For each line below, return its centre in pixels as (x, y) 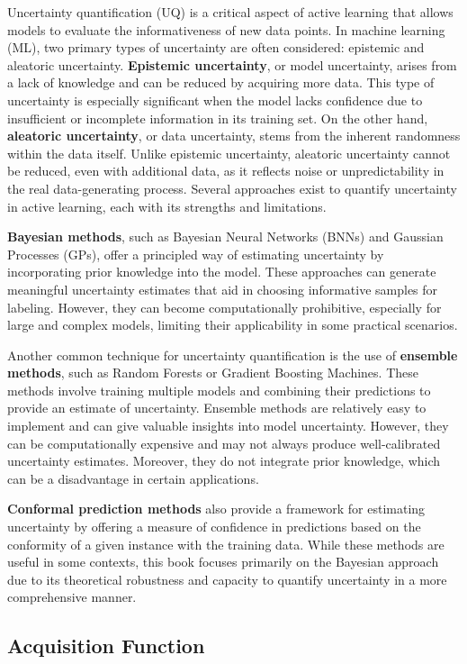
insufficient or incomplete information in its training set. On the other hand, (218, 118)
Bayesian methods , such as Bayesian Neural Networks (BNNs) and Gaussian (225, 236)
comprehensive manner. (72, 597)
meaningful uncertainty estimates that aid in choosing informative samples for (223, 289)
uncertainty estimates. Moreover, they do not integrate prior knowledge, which (224, 461)
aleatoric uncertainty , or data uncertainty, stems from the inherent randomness (234, 136)
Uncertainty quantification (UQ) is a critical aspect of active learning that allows (230, 12)
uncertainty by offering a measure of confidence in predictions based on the (214, 527)
